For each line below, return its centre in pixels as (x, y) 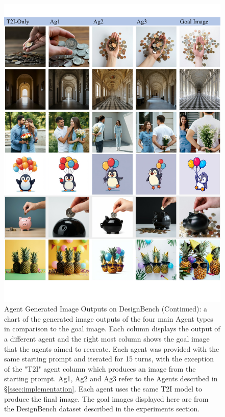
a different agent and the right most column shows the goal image (107, 338)
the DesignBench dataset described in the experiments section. (102, 409)
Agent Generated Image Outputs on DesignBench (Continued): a (106, 309)
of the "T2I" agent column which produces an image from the (100, 368)
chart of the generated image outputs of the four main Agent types (109, 318)
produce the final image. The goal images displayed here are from (106, 398)
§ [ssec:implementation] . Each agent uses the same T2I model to (103, 388)
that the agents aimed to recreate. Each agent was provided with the (112, 348)
